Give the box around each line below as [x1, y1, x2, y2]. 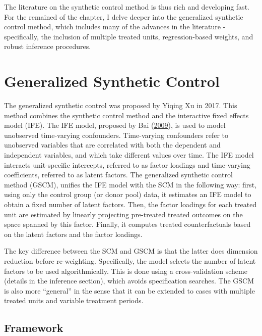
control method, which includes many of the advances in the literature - [4, 21, 226, 32]
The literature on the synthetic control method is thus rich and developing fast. [4, 2, 249, 12]
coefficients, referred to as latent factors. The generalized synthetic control [4, 169, 233, 180]
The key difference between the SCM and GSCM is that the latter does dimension [4, 246, 258, 256]
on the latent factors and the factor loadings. [4, 228, 143, 239]
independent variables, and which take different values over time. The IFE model [4, 150, 254, 160]
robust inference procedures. [4, 41, 91, 52]
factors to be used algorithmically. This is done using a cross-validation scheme [4, 265, 247, 276]
